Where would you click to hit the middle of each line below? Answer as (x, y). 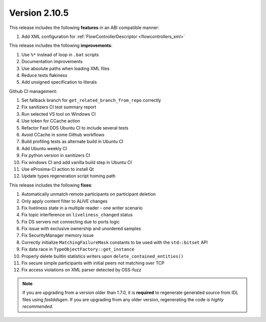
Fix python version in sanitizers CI (56, 156)
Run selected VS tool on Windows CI (59, 114)
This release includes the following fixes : (51, 185)
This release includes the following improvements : (61, 46)
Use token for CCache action (51, 121)
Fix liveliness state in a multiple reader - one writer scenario (82, 208)
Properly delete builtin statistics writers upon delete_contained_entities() (102, 256)
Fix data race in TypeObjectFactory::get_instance (78, 249)
